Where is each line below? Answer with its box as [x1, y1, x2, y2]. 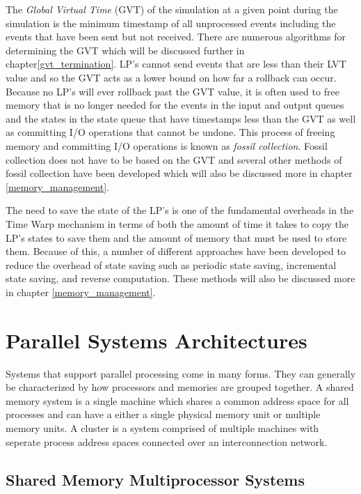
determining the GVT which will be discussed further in [6, 43, 245, 57]
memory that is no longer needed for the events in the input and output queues [6, 98, 344, 112]
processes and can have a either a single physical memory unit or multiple [6, 407, 321, 422]
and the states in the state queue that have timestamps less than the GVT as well [6, 111, 356, 125]
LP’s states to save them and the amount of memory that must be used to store [6, 230, 347, 245]
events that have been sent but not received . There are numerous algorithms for [6, 29, 346, 44]
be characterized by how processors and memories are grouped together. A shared [6, 380, 354, 394]
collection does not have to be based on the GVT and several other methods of [6, 152, 342, 167]
